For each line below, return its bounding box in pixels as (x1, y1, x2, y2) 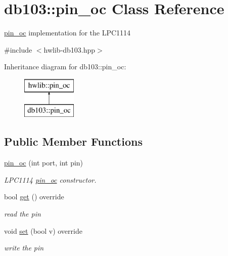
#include (4, 44, 32, 55)
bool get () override (4, 191, 64, 202)
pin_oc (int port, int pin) (4, 157, 83, 168)
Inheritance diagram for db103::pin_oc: (4, 61, 126, 72)
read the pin (4, 208, 41, 219)
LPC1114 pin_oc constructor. (4, 174, 97, 185)
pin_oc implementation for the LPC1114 (4, 27, 131, 38)
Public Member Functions (4, 134, 143, 149)
